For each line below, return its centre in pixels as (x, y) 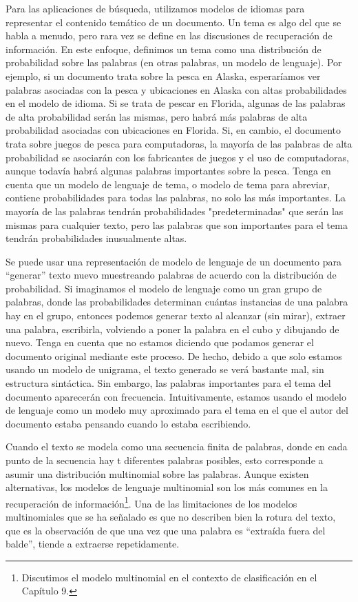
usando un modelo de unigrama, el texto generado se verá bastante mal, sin (165, 369)
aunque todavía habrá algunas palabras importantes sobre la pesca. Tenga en (168, 171)
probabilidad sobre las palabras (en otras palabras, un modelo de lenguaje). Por (174, 62)
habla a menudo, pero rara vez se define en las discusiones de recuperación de (169, 36)
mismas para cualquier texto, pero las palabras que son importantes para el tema (177, 224)
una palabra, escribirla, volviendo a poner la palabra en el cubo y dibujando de (172, 329)
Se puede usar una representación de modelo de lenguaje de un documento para (173, 261)
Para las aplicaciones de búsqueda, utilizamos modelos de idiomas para (155, 8)
